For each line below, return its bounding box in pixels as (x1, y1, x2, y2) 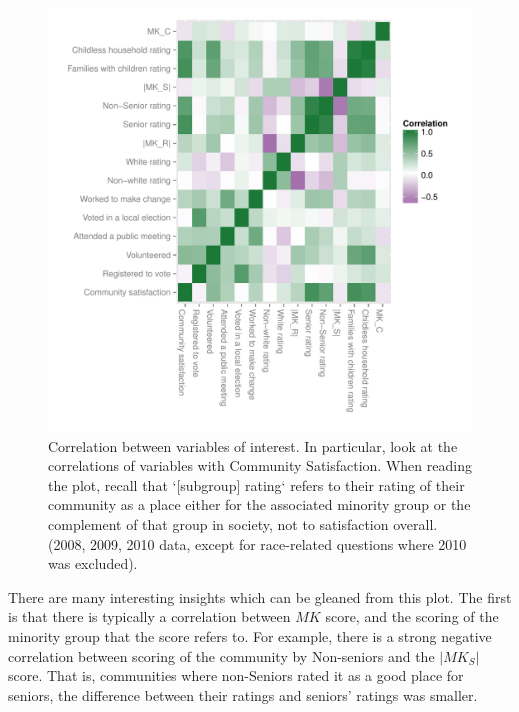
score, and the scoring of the (325, 606, 499, 627)
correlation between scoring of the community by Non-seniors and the (8, 645, 435, 666)
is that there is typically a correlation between (8, 606, 291, 627)
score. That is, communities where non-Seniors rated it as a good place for (8, 665, 464, 686)
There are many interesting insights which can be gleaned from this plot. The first (8, 586, 512, 607)
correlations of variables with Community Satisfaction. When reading (48, 455, 472, 476)
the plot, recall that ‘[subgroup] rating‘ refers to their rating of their (48, 474, 465, 495)
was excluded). (48, 553, 138, 574)
